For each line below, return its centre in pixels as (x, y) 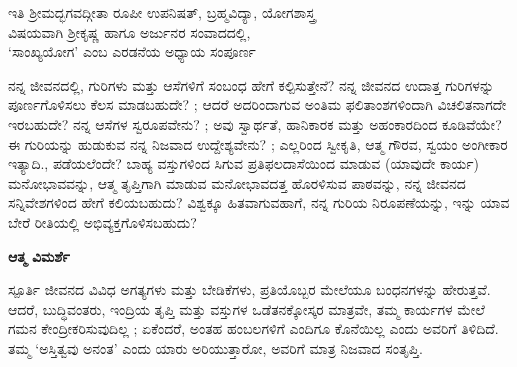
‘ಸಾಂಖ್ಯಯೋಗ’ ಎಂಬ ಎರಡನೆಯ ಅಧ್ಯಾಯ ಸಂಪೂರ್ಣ (132, 51)
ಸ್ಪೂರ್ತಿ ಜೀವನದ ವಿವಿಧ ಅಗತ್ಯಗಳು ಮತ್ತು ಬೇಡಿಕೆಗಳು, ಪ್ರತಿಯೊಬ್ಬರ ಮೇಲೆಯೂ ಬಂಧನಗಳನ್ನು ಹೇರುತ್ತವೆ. (249, 289)
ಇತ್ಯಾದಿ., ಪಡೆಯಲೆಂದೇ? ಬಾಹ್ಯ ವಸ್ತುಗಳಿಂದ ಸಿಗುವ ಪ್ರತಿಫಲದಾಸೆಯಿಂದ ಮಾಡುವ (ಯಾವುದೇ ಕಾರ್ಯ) (243, 163)
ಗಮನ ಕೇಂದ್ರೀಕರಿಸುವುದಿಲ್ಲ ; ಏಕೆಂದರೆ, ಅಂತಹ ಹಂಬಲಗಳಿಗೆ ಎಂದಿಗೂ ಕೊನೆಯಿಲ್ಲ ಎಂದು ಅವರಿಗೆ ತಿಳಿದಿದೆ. (253, 328)
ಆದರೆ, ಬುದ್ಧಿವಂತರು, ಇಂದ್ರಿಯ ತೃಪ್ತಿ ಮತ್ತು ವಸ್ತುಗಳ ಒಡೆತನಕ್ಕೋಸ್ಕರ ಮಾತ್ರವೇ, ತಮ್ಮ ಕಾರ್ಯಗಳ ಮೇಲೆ (246, 308)
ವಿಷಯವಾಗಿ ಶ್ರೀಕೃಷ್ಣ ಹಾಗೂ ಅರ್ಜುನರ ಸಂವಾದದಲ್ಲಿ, (129, 31)
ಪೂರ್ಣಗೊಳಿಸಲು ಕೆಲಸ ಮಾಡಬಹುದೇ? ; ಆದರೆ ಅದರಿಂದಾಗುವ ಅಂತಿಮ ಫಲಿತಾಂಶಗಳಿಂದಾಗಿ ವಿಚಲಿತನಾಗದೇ (257, 104)
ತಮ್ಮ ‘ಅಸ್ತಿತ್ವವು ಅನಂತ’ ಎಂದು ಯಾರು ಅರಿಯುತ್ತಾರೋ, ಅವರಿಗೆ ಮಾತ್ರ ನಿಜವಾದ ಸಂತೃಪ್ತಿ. (215, 347)
